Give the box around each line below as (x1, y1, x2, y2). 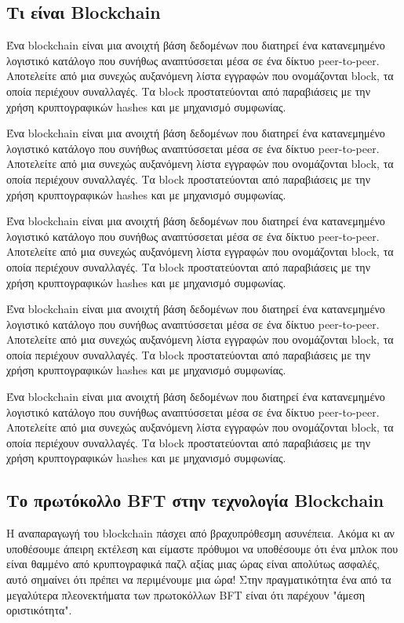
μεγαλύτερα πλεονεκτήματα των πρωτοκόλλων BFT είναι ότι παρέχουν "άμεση (6, 586, 366, 603)
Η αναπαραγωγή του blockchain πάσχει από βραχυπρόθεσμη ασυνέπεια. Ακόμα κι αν (6, 525, 395, 541)
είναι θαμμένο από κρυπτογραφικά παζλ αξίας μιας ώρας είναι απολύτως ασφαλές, (6, 556, 380, 572)
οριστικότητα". (6, 602, 72, 618)
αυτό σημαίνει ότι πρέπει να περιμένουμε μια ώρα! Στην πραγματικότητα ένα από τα (6, 571, 391, 588)
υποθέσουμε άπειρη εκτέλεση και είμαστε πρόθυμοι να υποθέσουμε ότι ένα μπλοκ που (6, 540, 399, 556)
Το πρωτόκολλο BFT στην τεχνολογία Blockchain (6, 488, 384, 512)
